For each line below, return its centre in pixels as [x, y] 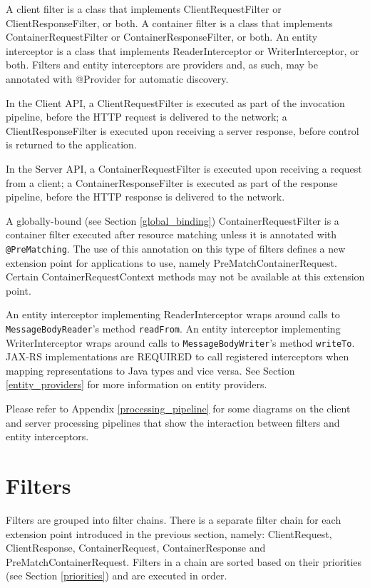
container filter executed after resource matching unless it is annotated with [171, 234]
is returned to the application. [71, 145]
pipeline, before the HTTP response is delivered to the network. [145, 197]
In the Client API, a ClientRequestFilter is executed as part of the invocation [175, 102]
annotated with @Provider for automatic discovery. [117, 78]
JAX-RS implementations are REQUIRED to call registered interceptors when [178, 356]
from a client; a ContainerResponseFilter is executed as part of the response [172, 182]
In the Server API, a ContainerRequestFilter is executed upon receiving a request [184, 168]
